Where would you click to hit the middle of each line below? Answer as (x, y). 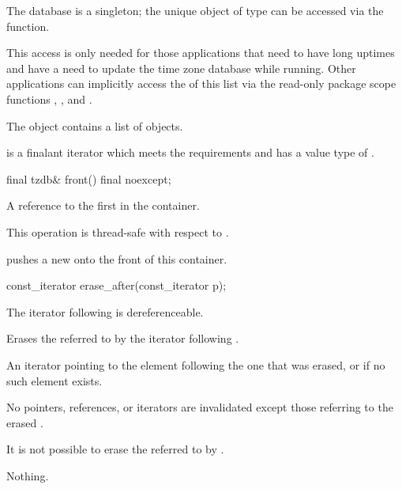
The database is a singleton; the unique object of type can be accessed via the (195, 10)
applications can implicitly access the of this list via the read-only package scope (201, 83)
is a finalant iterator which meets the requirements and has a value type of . (190, 152)
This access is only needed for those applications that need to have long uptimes (201, 53)
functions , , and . (49, 99)
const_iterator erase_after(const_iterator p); (116, 285)
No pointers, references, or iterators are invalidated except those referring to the (200, 407)
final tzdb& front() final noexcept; (89, 178)
